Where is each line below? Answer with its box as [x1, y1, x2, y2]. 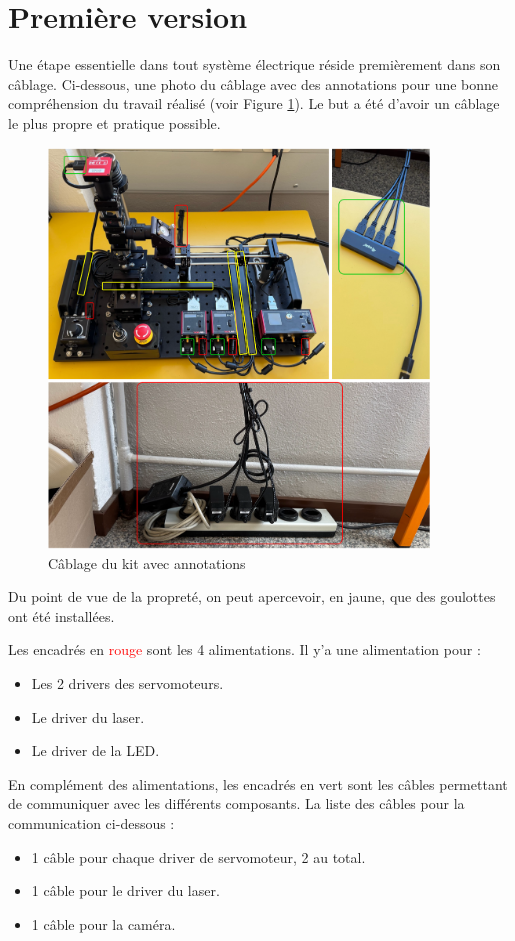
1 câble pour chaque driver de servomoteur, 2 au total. [31, 846, 366, 867]
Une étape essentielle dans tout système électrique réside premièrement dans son [8, 54, 501, 75]
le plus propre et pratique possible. [8, 112, 221, 133]
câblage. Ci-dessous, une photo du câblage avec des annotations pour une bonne [8, 73, 499, 94]
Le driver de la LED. [31, 740, 160, 761]
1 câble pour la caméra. [31, 913, 176, 934]
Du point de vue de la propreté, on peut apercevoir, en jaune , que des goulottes [8, 586, 496, 607]
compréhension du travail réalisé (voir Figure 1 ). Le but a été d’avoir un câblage [8, 93, 500, 114]
